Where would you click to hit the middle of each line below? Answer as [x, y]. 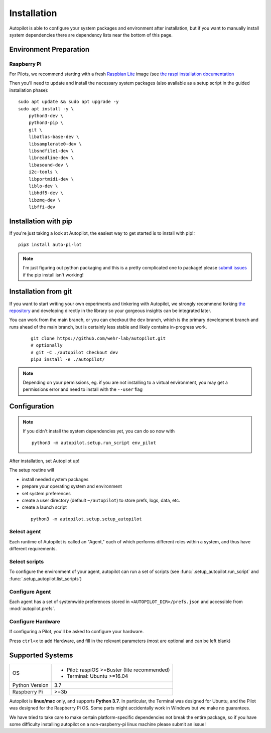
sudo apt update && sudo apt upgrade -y [69, 102]
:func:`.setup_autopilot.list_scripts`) [46, 578]
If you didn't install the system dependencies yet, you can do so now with [99, 431]
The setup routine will [32, 470]
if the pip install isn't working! [53, 275]
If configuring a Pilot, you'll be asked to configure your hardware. [77, 632]
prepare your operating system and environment [72, 486]
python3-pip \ [46, 123]
